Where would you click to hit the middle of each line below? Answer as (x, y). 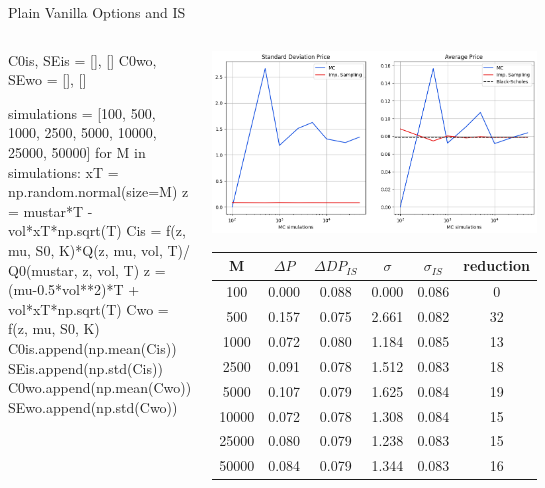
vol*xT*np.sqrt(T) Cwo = (88, 308)
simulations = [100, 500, (82, 112)
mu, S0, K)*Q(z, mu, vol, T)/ (99, 249)
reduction (497, 265)
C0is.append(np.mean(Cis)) (92, 347)
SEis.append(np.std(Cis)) (85, 367)
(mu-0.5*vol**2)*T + (74, 289)
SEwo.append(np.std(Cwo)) (93, 406)
